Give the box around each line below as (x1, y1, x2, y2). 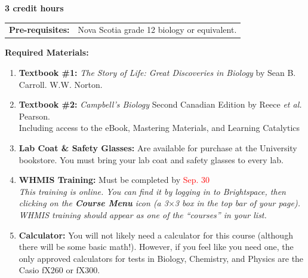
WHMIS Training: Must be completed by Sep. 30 (19, 173, 210, 186)
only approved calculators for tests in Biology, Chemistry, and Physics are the (19, 252, 304, 264)
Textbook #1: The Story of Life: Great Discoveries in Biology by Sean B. (19, 66, 296, 79)
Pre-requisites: (9, 23, 70, 36)
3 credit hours (5, 2, 64, 14)
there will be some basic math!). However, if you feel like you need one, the (19, 240, 294, 253)
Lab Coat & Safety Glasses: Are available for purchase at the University (19, 142, 297, 154)
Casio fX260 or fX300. (19, 264, 100, 276)
